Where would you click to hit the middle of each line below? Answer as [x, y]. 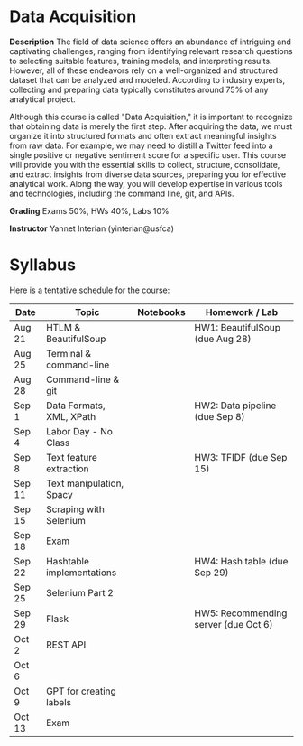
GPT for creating [82, 691]
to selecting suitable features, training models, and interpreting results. [141, 61]
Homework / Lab [242, 312]
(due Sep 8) [220, 416]
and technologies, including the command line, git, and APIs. [122, 193]
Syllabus [43, 265]
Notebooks [161, 312]
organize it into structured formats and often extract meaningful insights [143, 135]
